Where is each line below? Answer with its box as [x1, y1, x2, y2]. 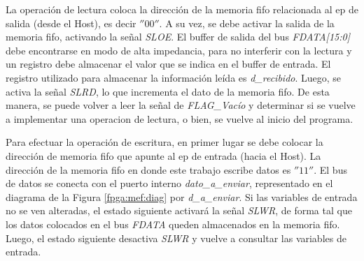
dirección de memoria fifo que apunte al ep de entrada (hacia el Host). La [6, 148, 321, 163]
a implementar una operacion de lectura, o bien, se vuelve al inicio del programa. [6, 111, 353, 126]
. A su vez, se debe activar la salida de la [159, 15, 335, 30]
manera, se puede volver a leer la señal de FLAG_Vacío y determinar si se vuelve [6, 98, 356, 112]
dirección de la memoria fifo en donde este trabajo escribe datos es [6, 162, 291, 177]
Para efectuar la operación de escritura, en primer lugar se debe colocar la [6, 135, 323, 149]
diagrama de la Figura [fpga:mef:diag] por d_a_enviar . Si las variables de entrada [6, 189, 358, 204]
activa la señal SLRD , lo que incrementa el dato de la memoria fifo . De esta [6, 84, 330, 98]
